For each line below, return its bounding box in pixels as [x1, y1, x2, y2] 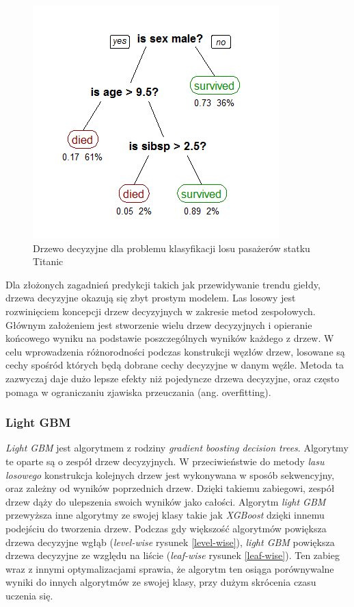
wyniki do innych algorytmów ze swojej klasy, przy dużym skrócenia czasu [5, 575, 316, 589]
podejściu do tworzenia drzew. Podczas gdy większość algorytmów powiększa [5, 521, 327, 535]
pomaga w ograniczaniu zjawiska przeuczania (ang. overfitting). [5, 384, 271, 399]
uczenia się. [5, 588, 53, 602]
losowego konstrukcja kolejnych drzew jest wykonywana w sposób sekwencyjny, [5, 467, 335, 482]
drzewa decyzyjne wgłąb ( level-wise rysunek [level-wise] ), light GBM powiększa [5, 534, 335, 549]
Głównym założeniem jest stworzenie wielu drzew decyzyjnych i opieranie [5, 317, 312, 332]
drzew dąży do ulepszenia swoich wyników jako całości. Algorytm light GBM [5, 494, 326, 508]
